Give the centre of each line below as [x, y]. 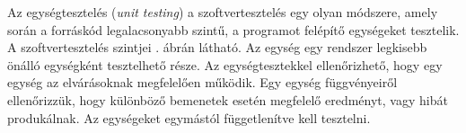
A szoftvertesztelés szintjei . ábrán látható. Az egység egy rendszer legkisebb [217, 47]
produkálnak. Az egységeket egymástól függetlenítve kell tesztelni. [189, 117]
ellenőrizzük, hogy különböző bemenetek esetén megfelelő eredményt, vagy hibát [228, 99]
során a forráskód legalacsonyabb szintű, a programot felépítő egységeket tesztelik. [233, 29]
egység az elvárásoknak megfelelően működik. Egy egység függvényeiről [202, 82]
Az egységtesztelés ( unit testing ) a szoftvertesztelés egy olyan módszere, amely [223, 12]
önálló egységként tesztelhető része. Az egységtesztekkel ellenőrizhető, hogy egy [225, 64]
